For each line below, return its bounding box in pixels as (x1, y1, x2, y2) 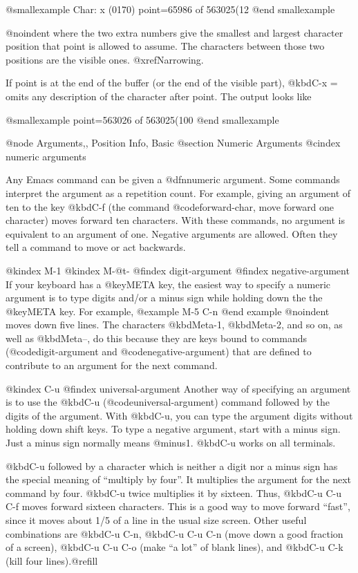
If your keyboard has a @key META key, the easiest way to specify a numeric (6, 276, 330, 291)
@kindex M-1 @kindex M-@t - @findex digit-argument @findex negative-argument (6, 263, 350, 277)
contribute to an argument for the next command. (6, 358, 218, 373)
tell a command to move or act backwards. (6, 240, 186, 254)
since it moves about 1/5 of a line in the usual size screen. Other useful (6, 513, 307, 527)
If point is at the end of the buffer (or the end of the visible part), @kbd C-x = (6, 75, 338, 90)
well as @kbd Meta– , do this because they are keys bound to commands (6, 330, 307, 345)
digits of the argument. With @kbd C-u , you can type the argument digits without (6, 408, 353, 422)
